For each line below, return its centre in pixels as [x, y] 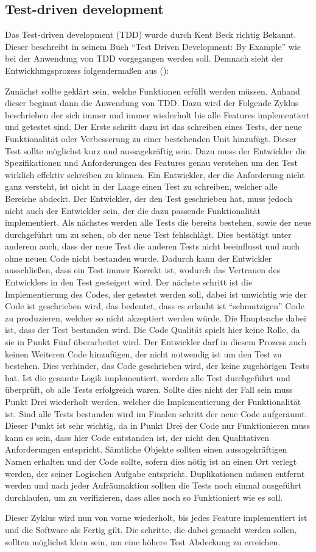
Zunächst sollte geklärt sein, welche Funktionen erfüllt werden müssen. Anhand [153, 91]
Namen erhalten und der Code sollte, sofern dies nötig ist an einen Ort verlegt [151, 461]
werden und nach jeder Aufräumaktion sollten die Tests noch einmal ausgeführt [153, 485]
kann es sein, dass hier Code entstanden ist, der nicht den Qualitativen [137, 437]
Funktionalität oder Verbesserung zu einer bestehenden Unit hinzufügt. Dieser [151, 138]
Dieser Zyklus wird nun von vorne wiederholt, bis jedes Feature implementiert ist [156, 518]
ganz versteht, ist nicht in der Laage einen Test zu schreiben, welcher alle [141, 186]
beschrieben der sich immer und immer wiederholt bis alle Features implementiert [157, 114]
